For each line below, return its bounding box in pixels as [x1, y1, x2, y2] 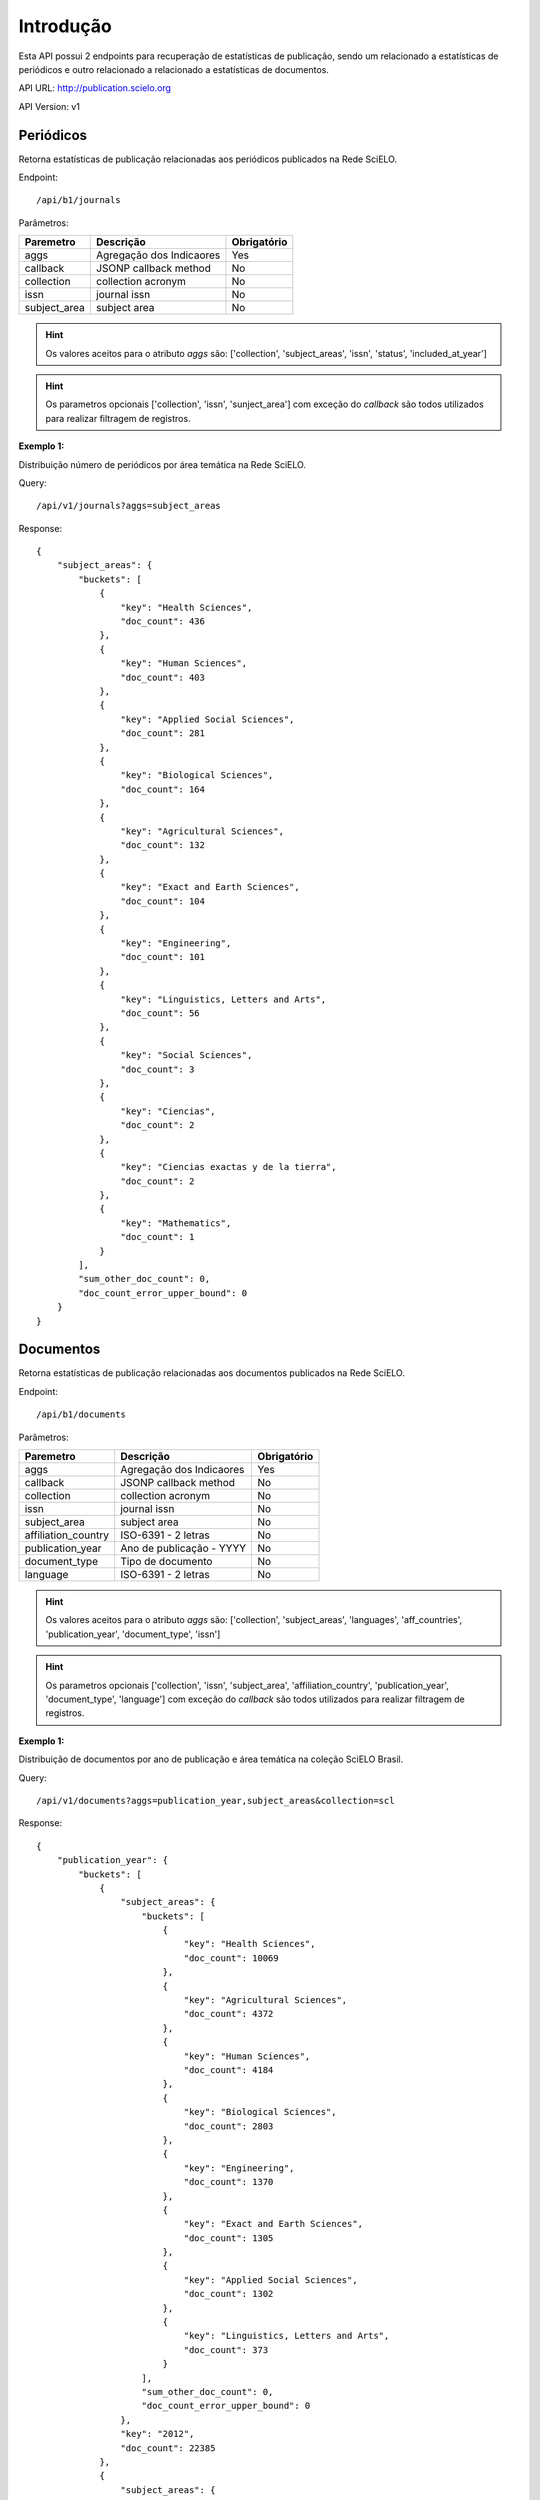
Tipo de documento [120, 1555, 213, 1569]
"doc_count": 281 [120, 728, 205, 739]
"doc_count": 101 [120, 951, 205, 963]
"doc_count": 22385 [120, 2442, 216, 2454]
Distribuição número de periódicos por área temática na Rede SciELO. [18, 458, 307, 470]
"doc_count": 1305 [183, 2232, 274, 2244]
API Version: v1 [18, 100, 80, 112]
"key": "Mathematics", [120, 1217, 232, 1229]
